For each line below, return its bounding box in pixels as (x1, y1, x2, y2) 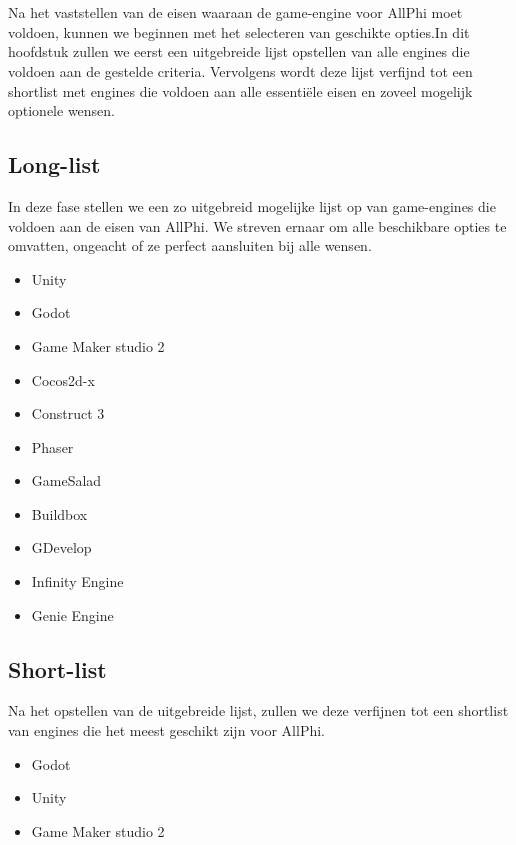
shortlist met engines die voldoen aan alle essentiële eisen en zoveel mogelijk (8, 80, 473, 101)
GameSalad (31, 470, 102, 491)
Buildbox (31, 503, 88, 524)
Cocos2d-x (31, 369, 95, 390)
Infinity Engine (31, 571, 124, 592)
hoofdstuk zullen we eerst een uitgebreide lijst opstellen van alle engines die (8, 41, 470, 62)
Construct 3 (31, 403, 105, 424)
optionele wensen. (8, 100, 116, 121)
